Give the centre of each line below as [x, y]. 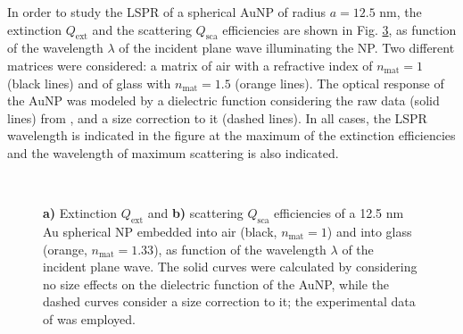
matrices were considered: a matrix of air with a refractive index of [190, 65]
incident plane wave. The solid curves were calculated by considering [230, 267]
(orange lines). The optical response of [339, 83]
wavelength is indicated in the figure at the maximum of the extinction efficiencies [231, 135]
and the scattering [142, 29]
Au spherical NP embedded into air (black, [160, 231]
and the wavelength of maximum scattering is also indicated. [173, 152]
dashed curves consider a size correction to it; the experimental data [229, 301]
